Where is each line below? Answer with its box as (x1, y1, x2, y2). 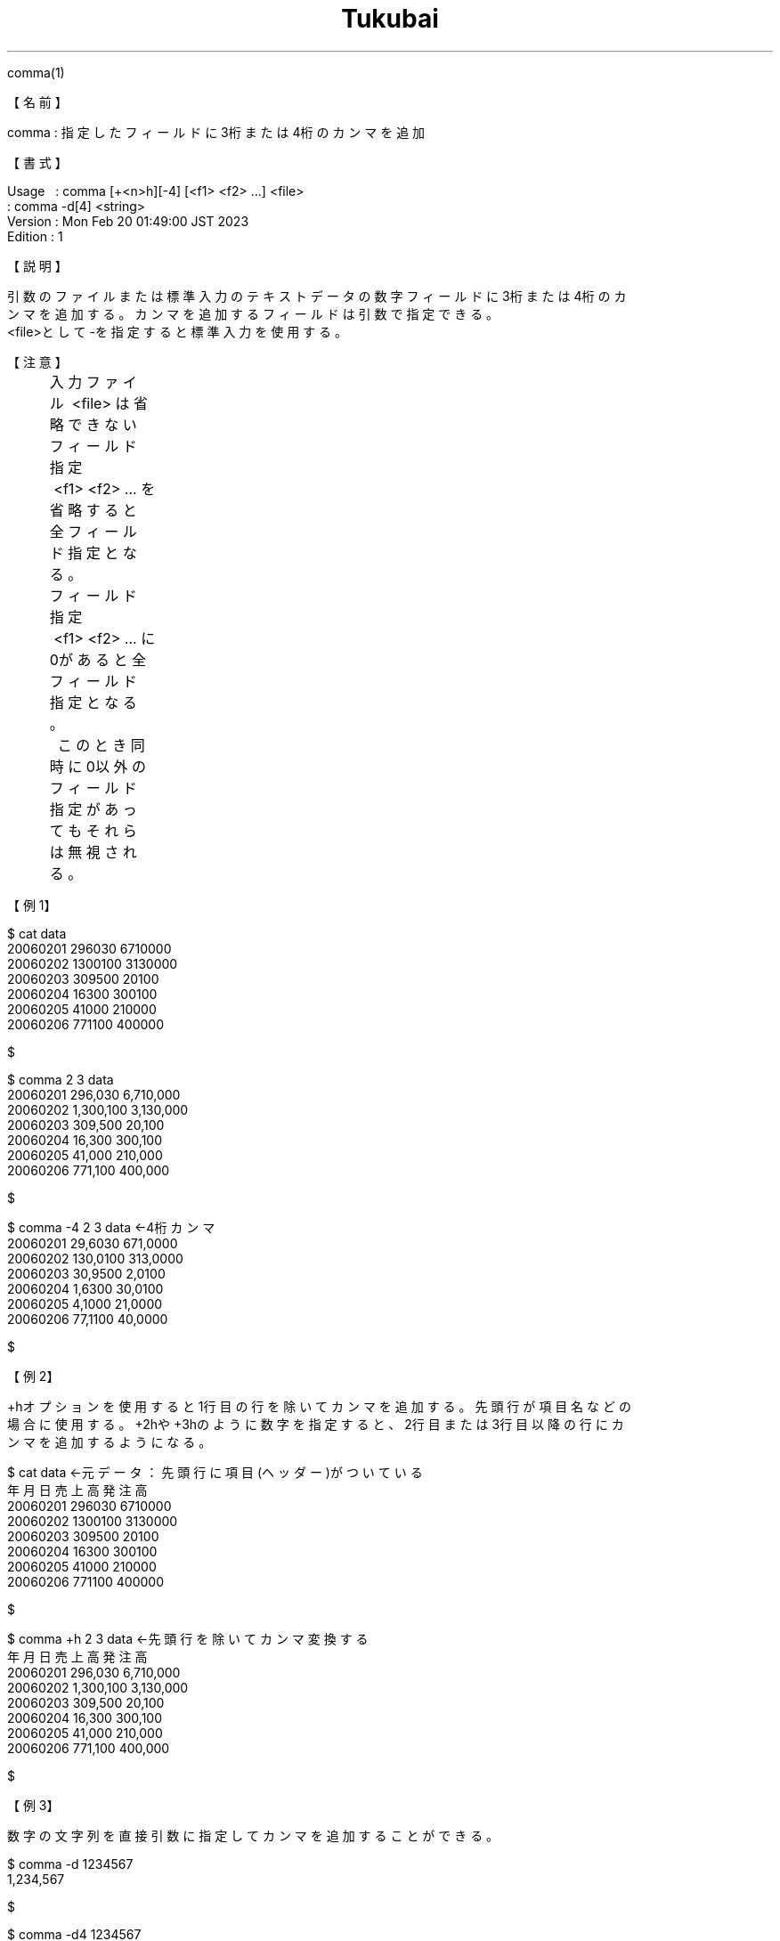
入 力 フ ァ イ (49, 372, 137, 391)
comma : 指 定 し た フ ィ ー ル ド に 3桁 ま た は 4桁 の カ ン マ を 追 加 (7, 124, 426, 140)
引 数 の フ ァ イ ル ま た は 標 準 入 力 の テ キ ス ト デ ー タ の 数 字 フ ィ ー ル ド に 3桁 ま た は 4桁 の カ (7, 288, 627, 304)
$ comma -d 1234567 (7, 1856, 134, 1872)
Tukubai (341, 4, 439, 34)
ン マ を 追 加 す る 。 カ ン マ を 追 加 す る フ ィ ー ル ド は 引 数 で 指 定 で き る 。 (7, 305, 500, 321)
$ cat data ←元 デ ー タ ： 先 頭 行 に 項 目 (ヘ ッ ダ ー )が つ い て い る (7, 1464, 423, 1480)
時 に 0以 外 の (49, 757, 146, 776)
